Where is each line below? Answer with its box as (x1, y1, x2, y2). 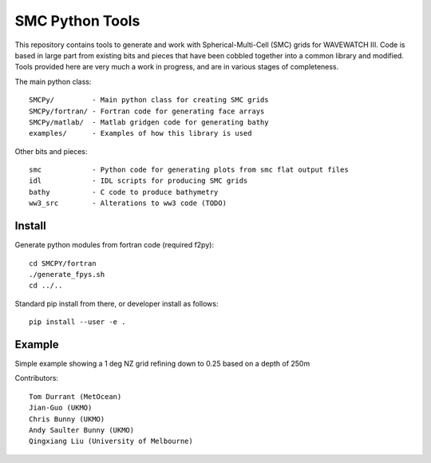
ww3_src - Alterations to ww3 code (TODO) (29, 199, 227, 208)
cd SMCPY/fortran (29, 259, 97, 267)
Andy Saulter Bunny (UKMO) (29, 425, 135, 434)
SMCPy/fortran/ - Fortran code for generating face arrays (29, 106, 265, 116)
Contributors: (14, 374, 59, 383)
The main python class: (14, 77, 92, 86)
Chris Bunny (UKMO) (29, 414, 105, 423)
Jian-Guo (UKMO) (29, 403, 93, 413)
